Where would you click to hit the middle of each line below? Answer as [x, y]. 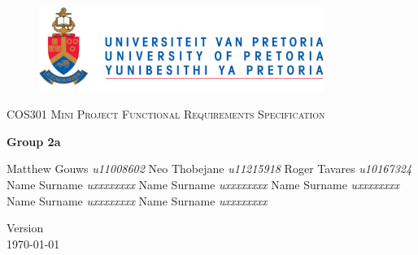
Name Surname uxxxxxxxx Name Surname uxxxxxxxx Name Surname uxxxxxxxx [203, 184]
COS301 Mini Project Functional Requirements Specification [166, 114]
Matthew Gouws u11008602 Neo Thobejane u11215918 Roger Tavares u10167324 [209, 169]
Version [25, 228]
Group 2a [34, 141]
